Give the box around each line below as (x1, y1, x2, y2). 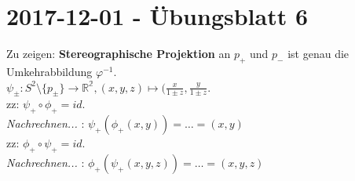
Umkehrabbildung (6, 63, 93, 79)
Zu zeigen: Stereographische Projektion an (6, 45, 231, 62)
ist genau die (287, 45, 350, 62)
